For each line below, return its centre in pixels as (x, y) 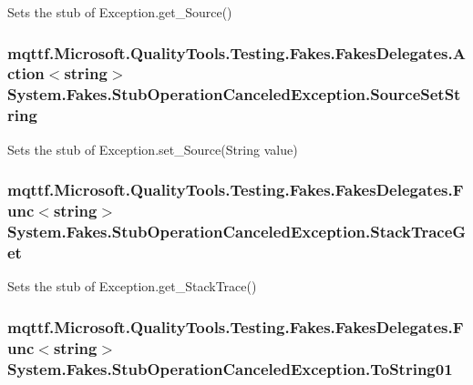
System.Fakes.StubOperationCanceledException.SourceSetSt (234, 94)
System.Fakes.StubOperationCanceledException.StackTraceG (237, 231)
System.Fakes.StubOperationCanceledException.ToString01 (230, 368)
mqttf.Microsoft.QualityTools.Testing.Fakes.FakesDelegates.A (236, 52)
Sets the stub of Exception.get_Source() (120, 12)
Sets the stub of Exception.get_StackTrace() (132, 286)
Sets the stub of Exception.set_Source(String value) (153, 149)
